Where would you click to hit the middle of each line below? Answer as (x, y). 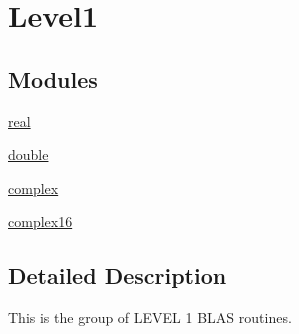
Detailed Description (117, 275)
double (28, 154)
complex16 (40, 221)
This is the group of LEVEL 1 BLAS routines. (150, 317)
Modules (53, 78)
